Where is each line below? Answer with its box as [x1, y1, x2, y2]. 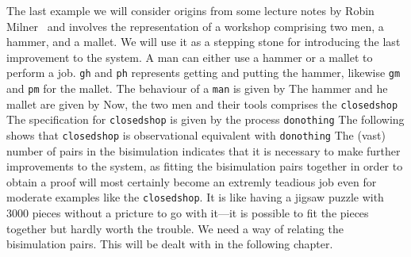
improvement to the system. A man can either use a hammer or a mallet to [6, 48, 373, 65]
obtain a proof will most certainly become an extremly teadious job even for [6, 173, 377, 190]
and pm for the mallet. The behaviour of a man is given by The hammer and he [6, 80, 388, 97]
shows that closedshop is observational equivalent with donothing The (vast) [6, 127, 386, 143]
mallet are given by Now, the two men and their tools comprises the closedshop [6, 95, 398, 112]
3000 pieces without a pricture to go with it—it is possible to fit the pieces [6, 205, 369, 221]
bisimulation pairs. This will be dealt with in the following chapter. [6, 236, 333, 252]
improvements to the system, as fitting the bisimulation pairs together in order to [6, 158, 403, 175]
